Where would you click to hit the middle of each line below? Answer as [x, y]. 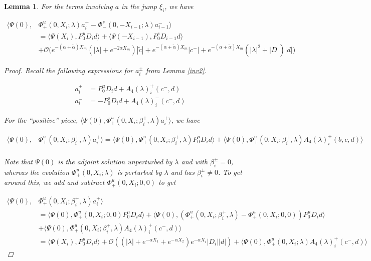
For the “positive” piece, [41, 119]
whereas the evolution [37, 172]
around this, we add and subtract [54, 182]
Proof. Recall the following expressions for [68, 70]
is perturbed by [139, 172]
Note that [19, 161]
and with [195, 161]
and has [182, 172]
